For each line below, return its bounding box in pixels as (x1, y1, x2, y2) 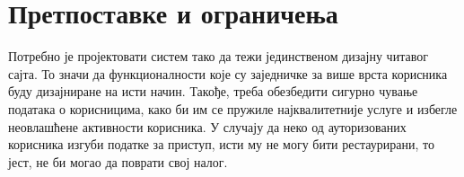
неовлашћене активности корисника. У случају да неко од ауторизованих (8, 117, 407, 136)
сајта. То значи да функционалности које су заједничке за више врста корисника (8, 64, 448, 83)
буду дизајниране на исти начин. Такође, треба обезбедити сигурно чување (8, 82, 418, 101)
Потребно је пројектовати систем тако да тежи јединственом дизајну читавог (8, 47, 428, 66)
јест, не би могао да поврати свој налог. (8, 152, 228, 171)
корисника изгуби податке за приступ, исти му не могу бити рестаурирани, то (8, 135, 434, 154)
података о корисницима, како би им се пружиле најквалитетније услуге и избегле (8, 99, 458, 118)
